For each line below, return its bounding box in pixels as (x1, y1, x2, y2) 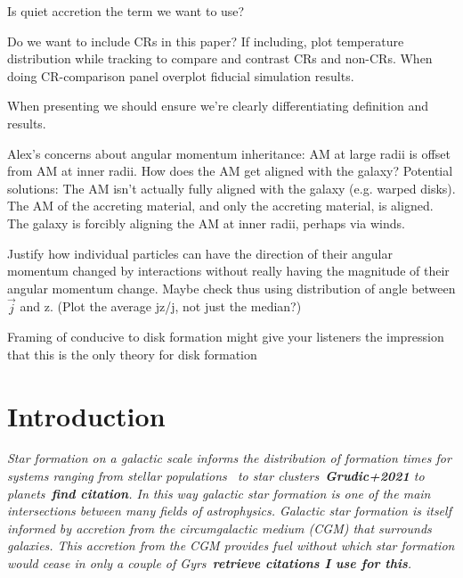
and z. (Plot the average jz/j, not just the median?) (20, 297, 302, 316)
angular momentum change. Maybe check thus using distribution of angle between (7, 278, 456, 297)
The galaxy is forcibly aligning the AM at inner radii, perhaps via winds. (7, 213, 405, 232)
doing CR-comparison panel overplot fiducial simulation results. (7, 66, 354, 85)
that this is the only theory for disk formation (7, 344, 257, 363)
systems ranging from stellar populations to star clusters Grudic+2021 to (7, 467, 425, 485)
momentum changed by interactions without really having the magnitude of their (7, 261, 450, 280)
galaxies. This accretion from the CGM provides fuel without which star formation (7, 536, 455, 555)
